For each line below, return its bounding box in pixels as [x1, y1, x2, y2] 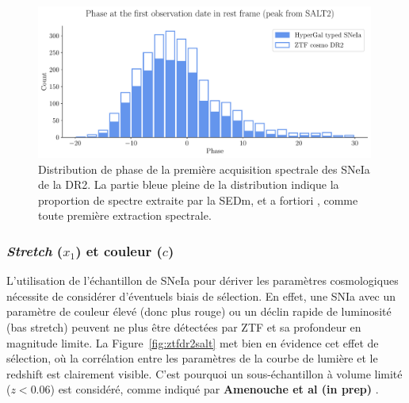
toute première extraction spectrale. [38, 207, 212, 224]
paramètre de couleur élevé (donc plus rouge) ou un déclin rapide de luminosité [6, 303, 392, 320]
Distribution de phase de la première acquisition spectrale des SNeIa [38, 160, 370, 177]
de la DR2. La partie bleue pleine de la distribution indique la [38, 176, 339, 193]
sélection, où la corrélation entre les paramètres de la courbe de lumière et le [6, 350, 378, 367]
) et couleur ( [75, 240, 162, 260]
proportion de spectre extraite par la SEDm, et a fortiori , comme [38, 191, 358, 208]
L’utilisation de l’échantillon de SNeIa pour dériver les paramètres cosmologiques [6, 272, 399, 289]
